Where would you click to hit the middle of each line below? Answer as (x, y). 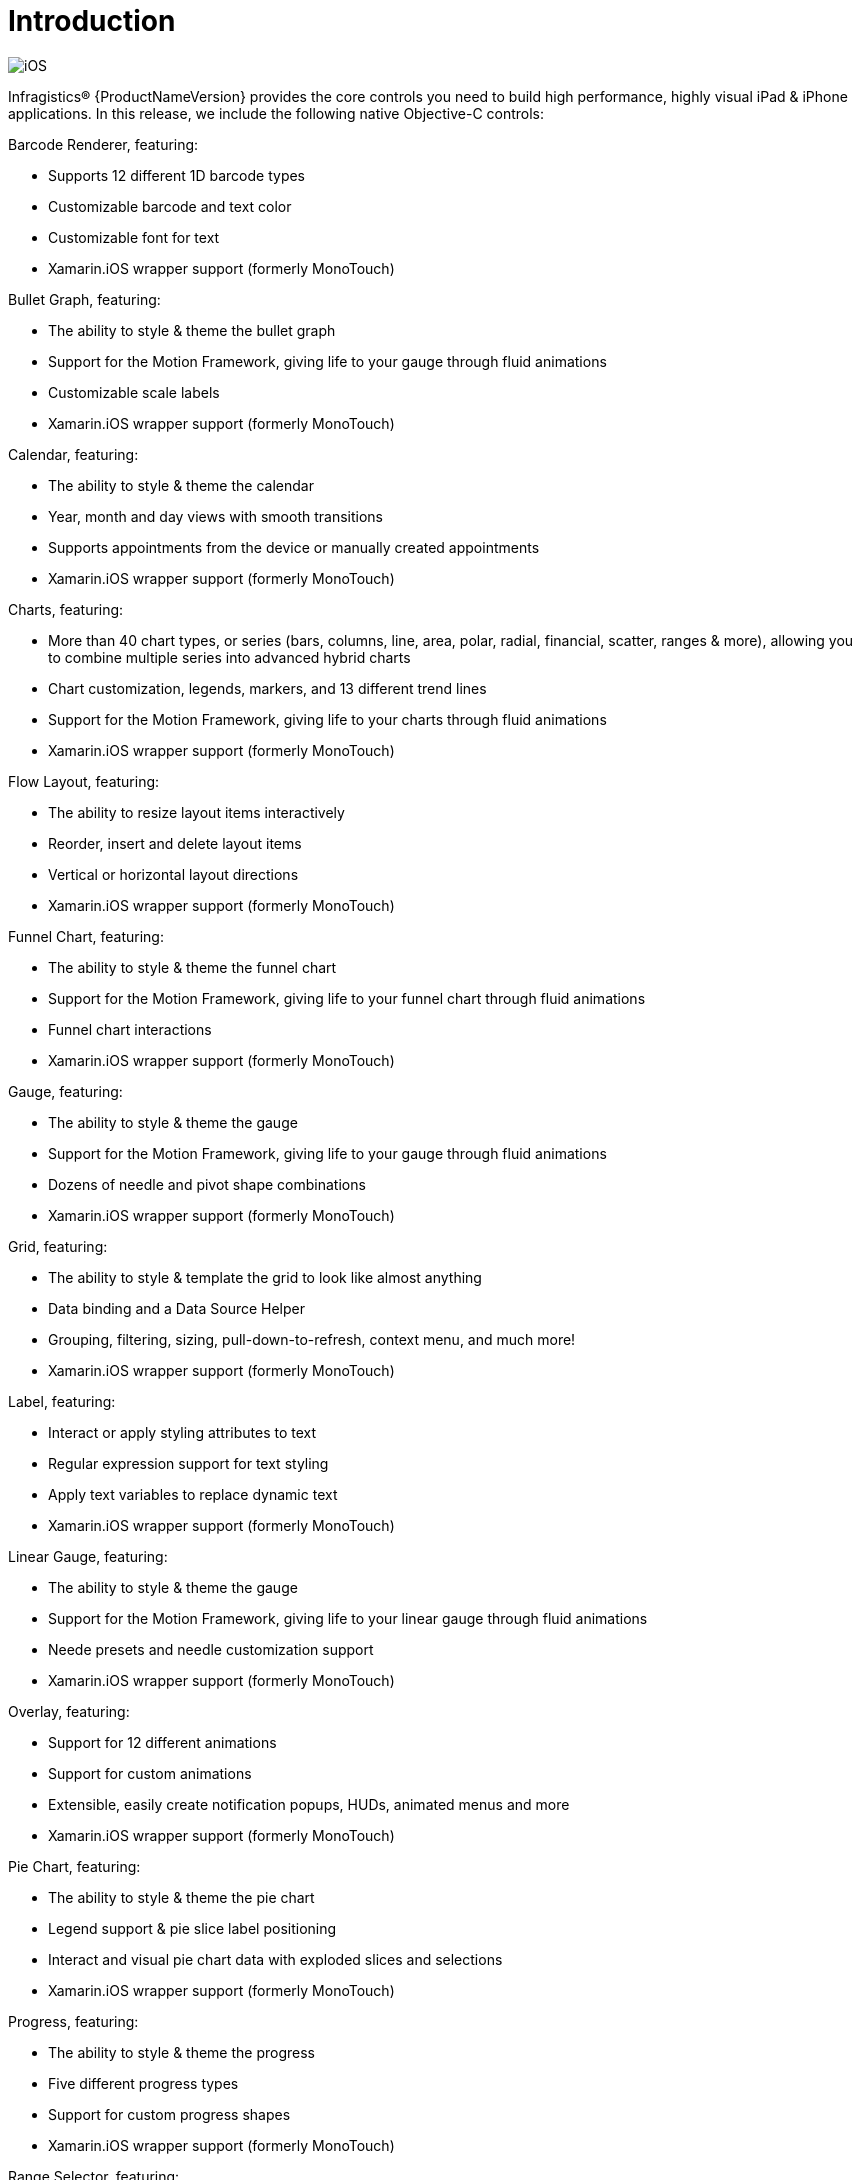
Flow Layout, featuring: (84, 781)
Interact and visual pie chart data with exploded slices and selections (275, 1959)
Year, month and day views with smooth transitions (215, 516)
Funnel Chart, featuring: (86, 936)
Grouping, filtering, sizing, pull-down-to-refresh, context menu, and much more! (312, 1339)
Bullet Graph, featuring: (84, 299)
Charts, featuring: (66, 609)
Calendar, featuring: (73, 454)
